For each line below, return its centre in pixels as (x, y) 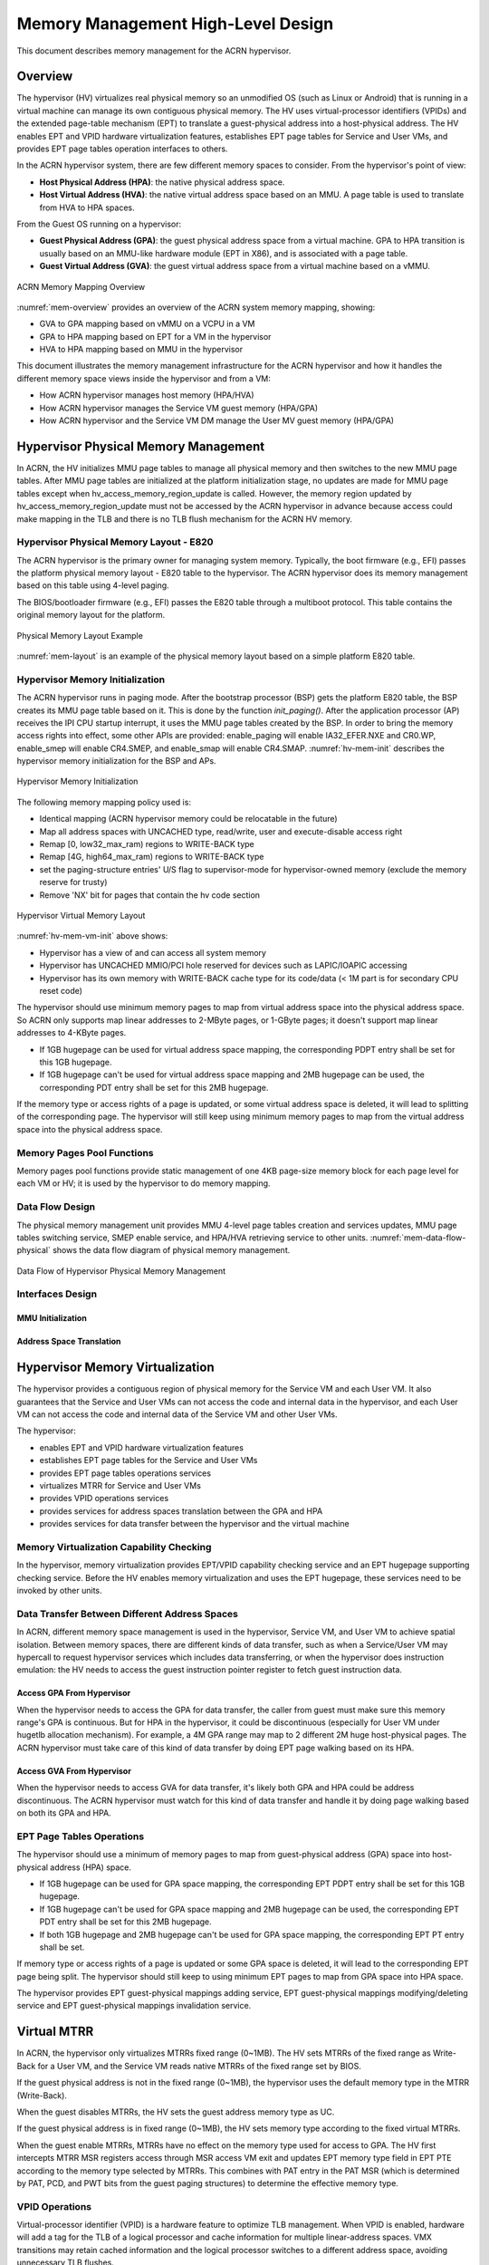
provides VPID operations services (104, 1499)
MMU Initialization (52, 1318)
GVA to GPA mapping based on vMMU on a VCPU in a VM (147, 324)
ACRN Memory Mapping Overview (81, 286)
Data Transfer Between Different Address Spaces (128, 1614)
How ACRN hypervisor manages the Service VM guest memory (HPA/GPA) (179, 408)
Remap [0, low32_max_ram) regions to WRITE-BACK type (147, 844)
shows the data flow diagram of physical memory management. (172, 1250)
